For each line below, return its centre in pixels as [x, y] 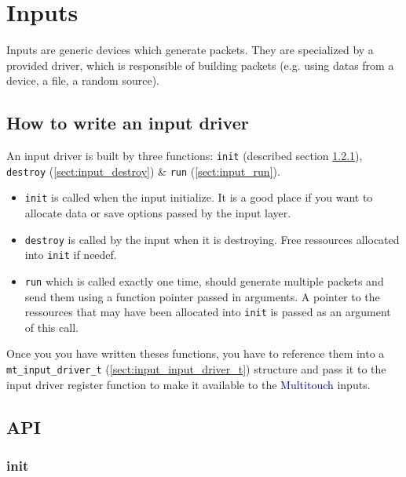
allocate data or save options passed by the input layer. [158, 213]
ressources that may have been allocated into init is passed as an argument [208, 312]
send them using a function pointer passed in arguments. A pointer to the [202, 296]
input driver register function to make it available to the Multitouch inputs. [188, 384]
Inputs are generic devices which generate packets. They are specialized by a [190, 50]
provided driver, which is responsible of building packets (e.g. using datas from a [200, 65]
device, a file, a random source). [83, 80]
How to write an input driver [128, 123]
